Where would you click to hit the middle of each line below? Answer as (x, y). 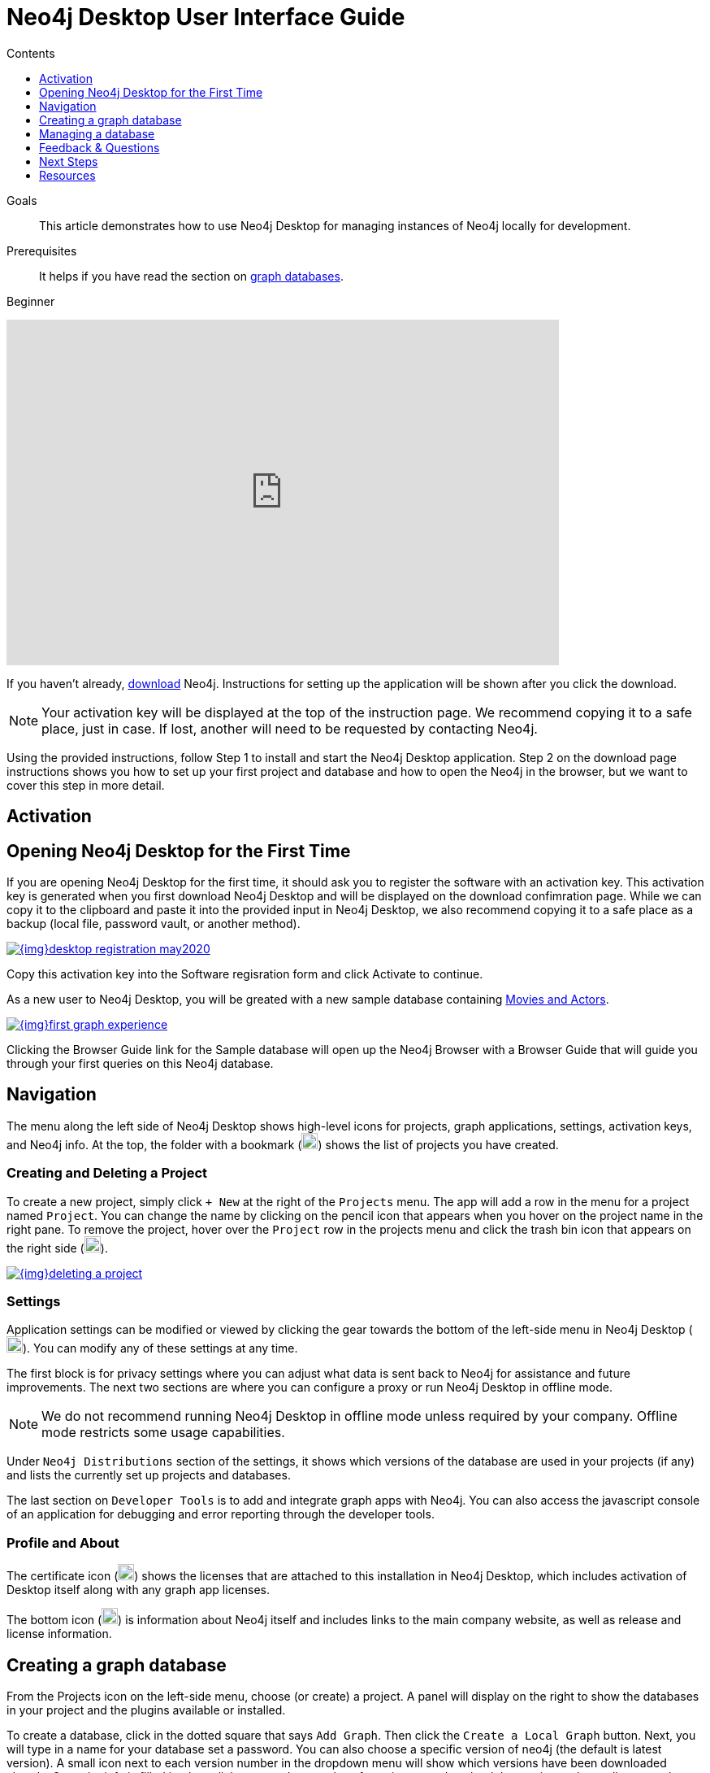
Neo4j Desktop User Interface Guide (206, 17)
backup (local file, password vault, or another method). (154, 924)
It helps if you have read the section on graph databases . (191, 276)
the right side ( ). (57, 1248)
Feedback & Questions (100, 147)
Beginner (31, 301)
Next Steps (69, 161)
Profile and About (63, 1542)
